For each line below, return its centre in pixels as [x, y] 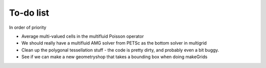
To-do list [29, 13]
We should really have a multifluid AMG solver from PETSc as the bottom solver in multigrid [114, 43]
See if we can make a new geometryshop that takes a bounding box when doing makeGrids [115, 57]
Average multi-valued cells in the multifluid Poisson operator [83, 36]
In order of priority [28, 27]
